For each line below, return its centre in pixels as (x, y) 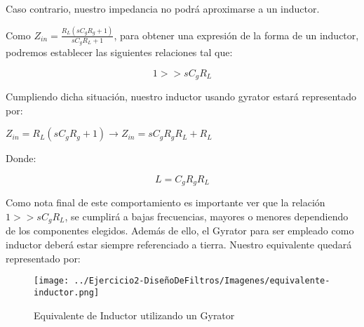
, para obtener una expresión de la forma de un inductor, (236, 35)
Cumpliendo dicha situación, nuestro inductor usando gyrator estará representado (181, 96)
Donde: (21, 158)
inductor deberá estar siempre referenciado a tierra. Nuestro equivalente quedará (179, 245)
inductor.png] (67, 292)
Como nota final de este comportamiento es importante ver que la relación (166, 202)
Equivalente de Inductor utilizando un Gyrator (134, 315)
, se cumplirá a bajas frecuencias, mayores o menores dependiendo (207, 216)
